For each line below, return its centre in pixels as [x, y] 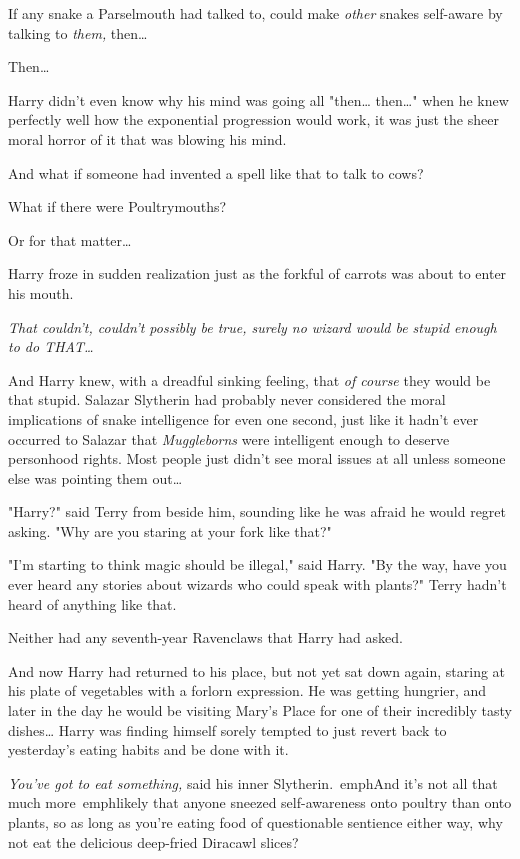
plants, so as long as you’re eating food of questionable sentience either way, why [255, 822]
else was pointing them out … [95, 477]
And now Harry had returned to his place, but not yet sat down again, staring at [257, 670]
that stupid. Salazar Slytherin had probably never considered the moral [227, 399]
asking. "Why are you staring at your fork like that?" [170, 530]
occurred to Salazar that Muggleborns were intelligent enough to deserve [229, 438]
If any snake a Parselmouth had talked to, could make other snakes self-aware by [255, 13]
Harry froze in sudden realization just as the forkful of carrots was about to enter [257, 273]
